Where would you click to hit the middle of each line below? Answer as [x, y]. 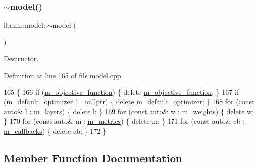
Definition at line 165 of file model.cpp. [64, 75]
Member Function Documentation [93, 157]
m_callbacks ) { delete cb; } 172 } [55, 130]
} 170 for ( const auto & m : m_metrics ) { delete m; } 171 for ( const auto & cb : [124, 121]
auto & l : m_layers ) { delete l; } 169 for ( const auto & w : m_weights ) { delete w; [129, 111]
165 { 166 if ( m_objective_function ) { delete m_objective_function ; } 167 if [122, 92]
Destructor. [21, 58]
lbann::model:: [26, 25]
